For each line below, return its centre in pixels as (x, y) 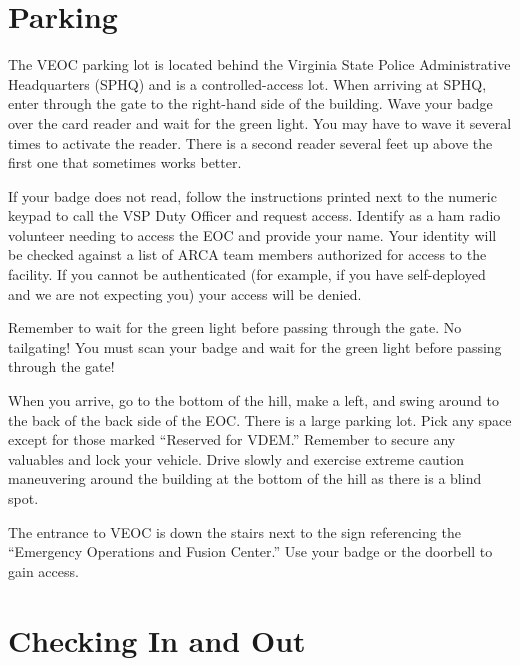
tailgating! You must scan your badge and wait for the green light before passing (255, 346)
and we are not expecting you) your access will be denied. (185, 293)
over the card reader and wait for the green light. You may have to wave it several (260, 122)
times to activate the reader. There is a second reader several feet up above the (250, 142)
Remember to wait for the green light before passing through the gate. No (235, 327)
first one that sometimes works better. (125, 162)
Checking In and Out (157, 639)
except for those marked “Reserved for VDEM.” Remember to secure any (232, 439)
